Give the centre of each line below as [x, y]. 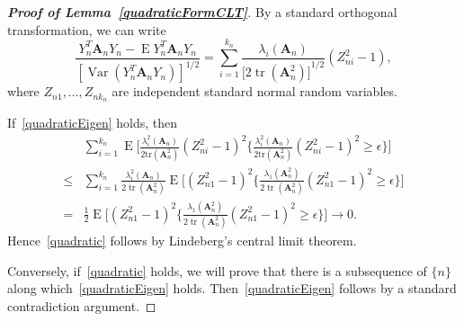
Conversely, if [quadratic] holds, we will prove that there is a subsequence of [217, 270]
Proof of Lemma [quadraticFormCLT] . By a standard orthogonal [202, 12]
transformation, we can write [87, 29]
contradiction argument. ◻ [82, 305]
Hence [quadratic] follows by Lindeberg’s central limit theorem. [182, 240]
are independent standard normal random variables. [254, 91]
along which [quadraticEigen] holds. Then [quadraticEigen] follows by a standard [232, 288]
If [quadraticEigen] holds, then [92, 123]
